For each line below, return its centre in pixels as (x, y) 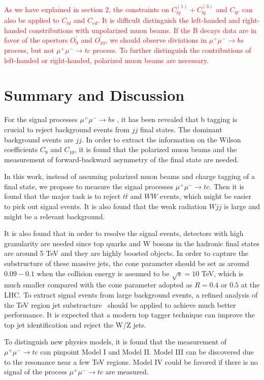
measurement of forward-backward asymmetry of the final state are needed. (122, 159)
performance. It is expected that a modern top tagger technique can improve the (129, 315)
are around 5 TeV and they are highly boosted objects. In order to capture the (126, 253)
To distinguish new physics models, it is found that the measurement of (115, 342)
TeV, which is (222, 273)
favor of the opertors (36, 40)
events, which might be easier (206, 196)
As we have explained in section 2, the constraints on (87, 9)
